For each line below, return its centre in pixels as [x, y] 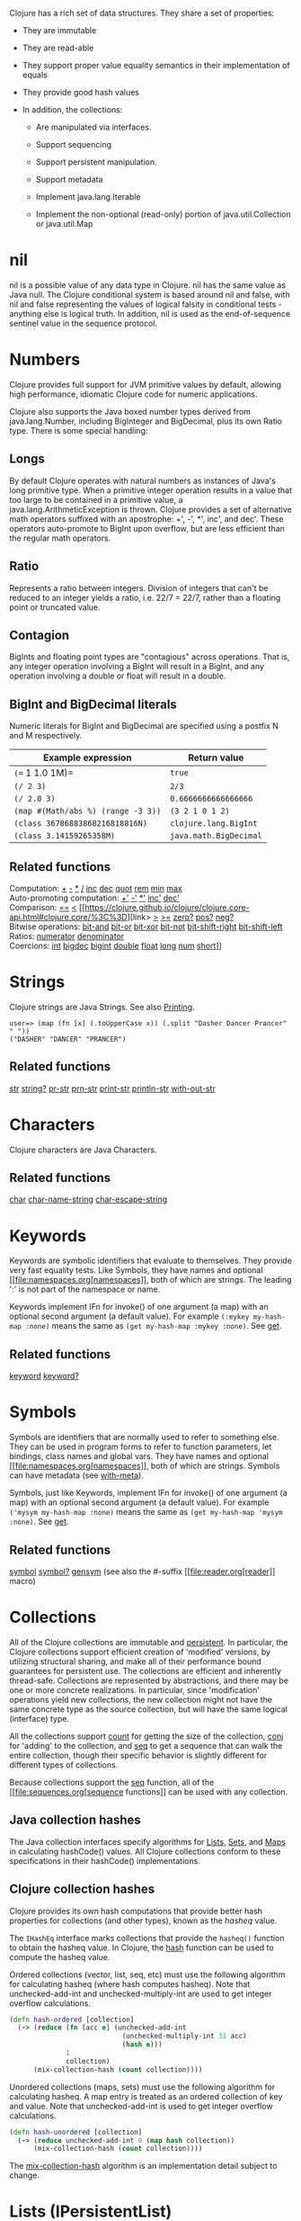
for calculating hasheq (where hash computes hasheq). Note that [130, 1984]
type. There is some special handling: [79, 430]
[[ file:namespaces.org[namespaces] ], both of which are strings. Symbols [145, 1466]
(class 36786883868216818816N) [81, 824]
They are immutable [59, 30]
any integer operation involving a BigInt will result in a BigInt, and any [137, 667]
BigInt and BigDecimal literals [93, 704]
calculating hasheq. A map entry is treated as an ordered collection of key [146, 2096]
